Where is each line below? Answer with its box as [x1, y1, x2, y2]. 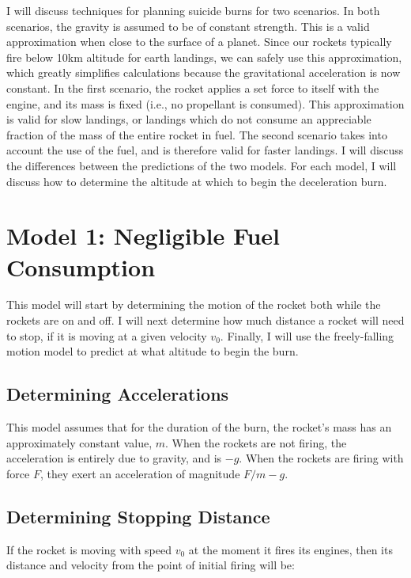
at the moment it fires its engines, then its [188, 541, 393, 557]
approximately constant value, [6, 434, 153, 451]
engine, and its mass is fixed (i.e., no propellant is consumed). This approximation [6, 95, 405, 112]
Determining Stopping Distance [6, 504, 270, 528]
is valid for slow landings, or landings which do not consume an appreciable [6, 111, 371, 127]
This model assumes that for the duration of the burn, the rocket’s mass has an [6, 419, 392, 435]
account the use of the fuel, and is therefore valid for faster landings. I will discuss [6, 142, 404, 158]
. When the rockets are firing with [239, 450, 404, 466]
